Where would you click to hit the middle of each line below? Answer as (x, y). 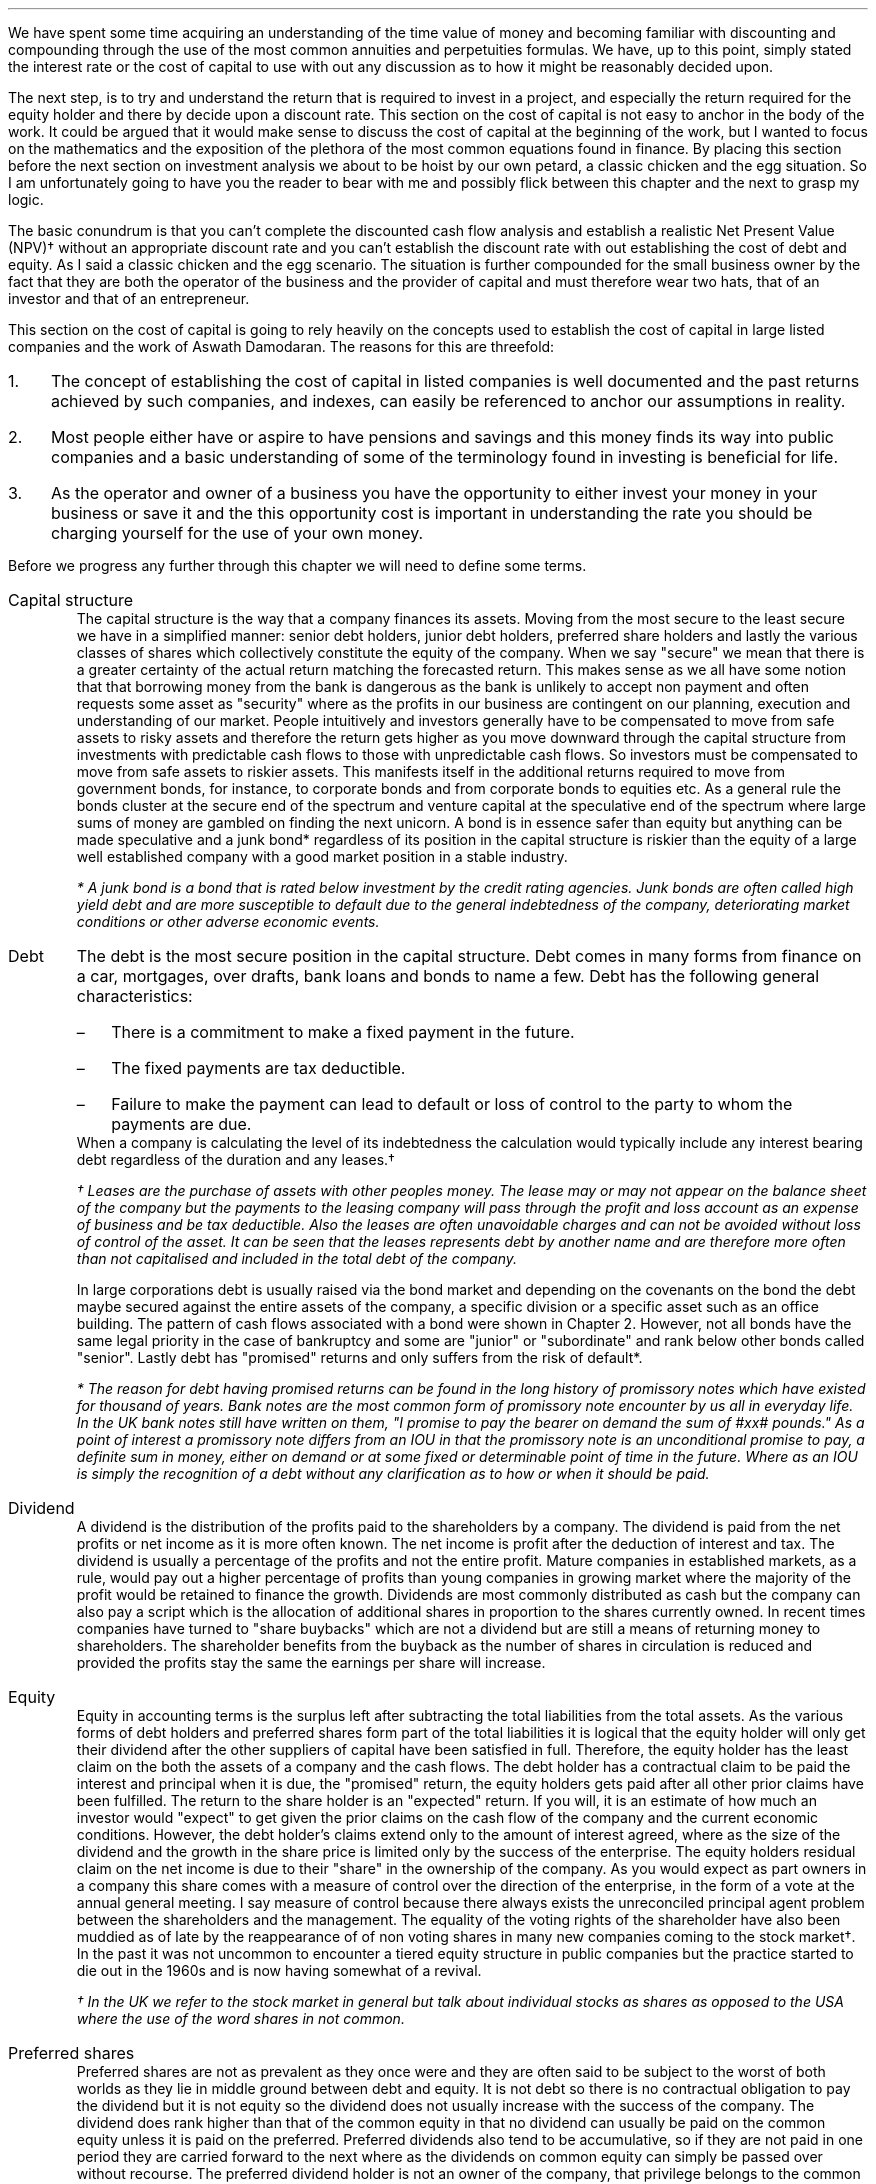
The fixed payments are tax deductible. (258, 1068)
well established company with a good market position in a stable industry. (322, 856)
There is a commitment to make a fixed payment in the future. (343, 1032)
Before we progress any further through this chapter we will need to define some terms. (297, 565)
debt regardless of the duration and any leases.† (235, 1159)
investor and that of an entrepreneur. (129, 298)
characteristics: (134, 996)
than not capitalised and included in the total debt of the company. (297, 1258)
